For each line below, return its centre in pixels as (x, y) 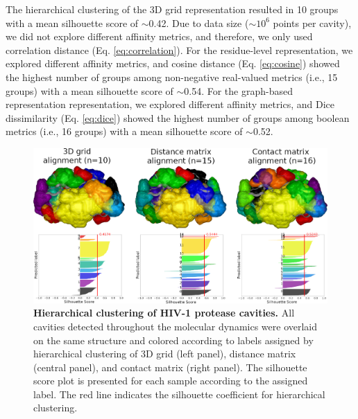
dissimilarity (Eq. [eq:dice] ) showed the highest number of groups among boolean (178, 117)
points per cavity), (312, 23)
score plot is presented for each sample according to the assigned (171, 381)
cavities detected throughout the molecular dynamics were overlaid (176, 326)
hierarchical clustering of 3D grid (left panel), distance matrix (165, 354)
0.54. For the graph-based (238, 90)
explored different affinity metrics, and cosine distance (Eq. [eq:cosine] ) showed (173, 63)
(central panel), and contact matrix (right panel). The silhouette (170, 367)
